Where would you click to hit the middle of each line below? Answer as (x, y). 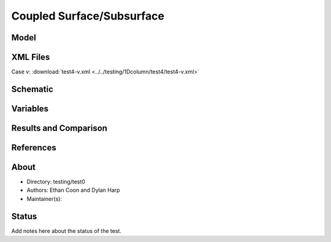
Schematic (32, 89)
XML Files (31, 57)
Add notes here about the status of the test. (67, 231)
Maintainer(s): (44, 199)
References (34, 148)
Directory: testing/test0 (56, 182)
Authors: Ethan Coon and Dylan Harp (73, 190)
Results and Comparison (59, 128)
